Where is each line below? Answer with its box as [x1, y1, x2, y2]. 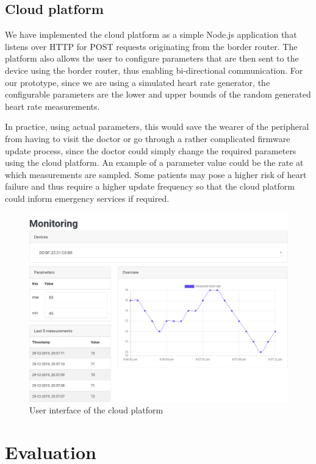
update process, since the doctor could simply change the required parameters [5, 144, 296, 157]
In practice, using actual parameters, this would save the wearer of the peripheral [5, 120, 309, 133]
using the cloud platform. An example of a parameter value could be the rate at [5, 156, 304, 169]
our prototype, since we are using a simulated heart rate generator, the [5, 76, 270, 88]
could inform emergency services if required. [5, 191, 170, 204]
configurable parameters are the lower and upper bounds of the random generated [5, 88, 311, 101]
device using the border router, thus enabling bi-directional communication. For [5, 63, 303, 76]
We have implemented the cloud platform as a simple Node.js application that [5, 28, 297, 41]
